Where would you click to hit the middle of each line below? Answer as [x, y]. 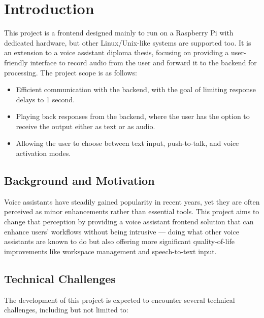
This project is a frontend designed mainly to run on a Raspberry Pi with [119, 33]
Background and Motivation [79, 181]
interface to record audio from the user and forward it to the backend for [143, 62]
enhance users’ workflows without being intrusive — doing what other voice [122, 231]
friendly [16, 62]
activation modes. [43, 153]
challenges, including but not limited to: [66, 310]
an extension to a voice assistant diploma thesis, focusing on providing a [117, 52]
